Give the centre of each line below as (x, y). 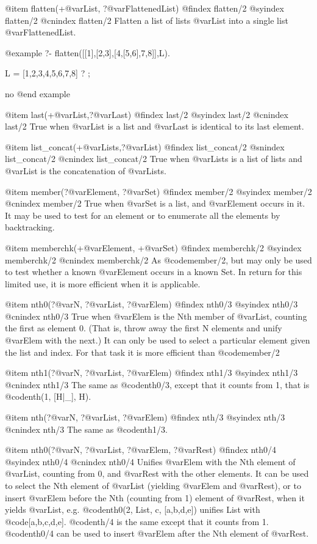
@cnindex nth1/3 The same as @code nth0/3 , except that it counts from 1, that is (157, 384)
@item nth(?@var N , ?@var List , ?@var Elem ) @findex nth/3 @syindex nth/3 (145, 417)
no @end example (37, 93)
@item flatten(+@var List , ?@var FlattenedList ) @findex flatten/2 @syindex (144, 8)
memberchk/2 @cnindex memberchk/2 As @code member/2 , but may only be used (158, 259)
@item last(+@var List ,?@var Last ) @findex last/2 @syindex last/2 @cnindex (147, 114)
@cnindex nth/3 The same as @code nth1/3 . (86, 429)
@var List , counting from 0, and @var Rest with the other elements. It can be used (157, 473)
